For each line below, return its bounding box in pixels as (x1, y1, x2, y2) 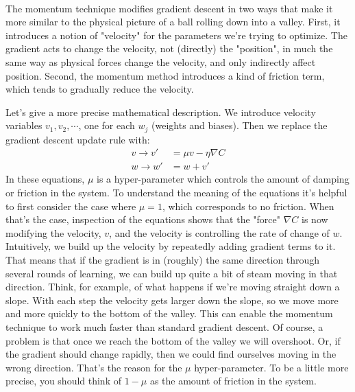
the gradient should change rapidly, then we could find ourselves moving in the (5, 347, 336, 361)
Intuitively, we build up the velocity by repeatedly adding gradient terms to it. (5, 239, 336, 253)
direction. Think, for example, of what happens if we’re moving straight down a (5, 279, 340, 294)
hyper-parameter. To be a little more (194, 360, 349, 374)
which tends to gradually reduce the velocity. (5, 82, 194, 96)
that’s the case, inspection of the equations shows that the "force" (5, 212, 281, 227)
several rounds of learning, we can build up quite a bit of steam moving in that (5, 266, 338, 280)
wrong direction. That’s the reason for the (5, 360, 182, 374)
